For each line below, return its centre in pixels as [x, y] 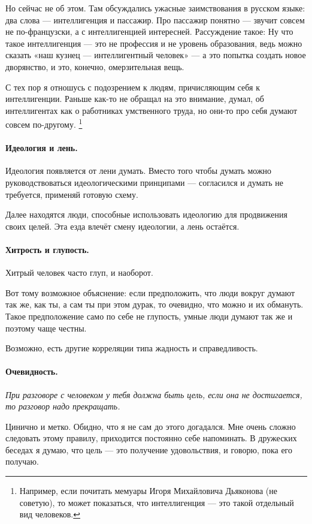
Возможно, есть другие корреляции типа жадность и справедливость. [132, 348]
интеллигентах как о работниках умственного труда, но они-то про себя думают [152, 110]
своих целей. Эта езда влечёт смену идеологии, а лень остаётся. [122, 226]
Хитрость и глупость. [47, 249]
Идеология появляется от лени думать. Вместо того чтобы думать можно [139, 171]
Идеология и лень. [42, 148]
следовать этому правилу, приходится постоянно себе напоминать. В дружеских [151, 438]
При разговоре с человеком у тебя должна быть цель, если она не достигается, [154, 394]
